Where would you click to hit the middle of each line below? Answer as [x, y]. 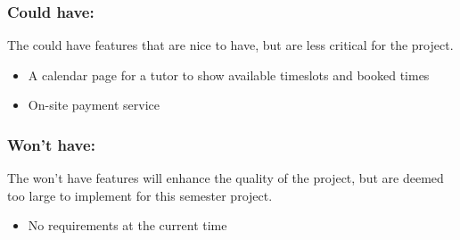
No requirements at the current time [127, 225]
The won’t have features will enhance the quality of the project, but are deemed [226, 178]
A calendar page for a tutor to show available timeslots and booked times [229, 74]
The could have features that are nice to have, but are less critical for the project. [230, 45]
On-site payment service [94, 105]
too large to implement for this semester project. [140, 195]
